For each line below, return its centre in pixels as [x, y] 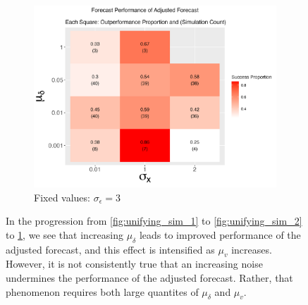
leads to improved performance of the [220, 234]
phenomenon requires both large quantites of [102, 291]
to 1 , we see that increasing [64, 234]
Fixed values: [62, 197]
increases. [252, 249]
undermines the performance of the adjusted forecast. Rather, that [149, 277]
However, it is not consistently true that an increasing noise [134, 264]
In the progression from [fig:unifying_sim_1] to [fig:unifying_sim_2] [154, 221]
